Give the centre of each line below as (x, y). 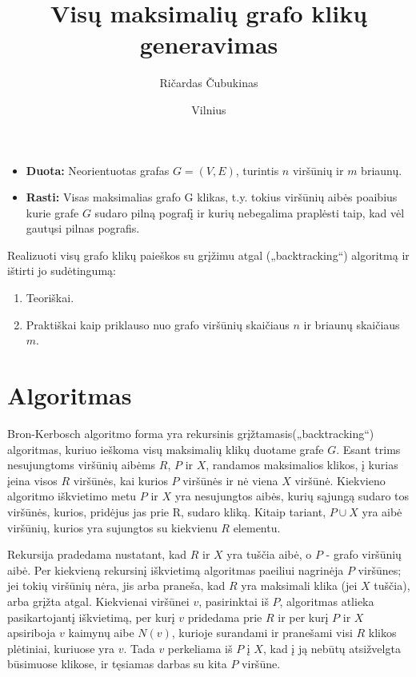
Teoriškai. (50, 298)
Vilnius (209, 109)
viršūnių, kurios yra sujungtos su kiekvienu (112, 527)
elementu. (257, 527)
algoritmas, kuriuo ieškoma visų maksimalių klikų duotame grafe (166, 449)
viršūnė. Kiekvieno (340, 480)
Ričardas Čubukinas (209, 83)
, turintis (257, 170)
